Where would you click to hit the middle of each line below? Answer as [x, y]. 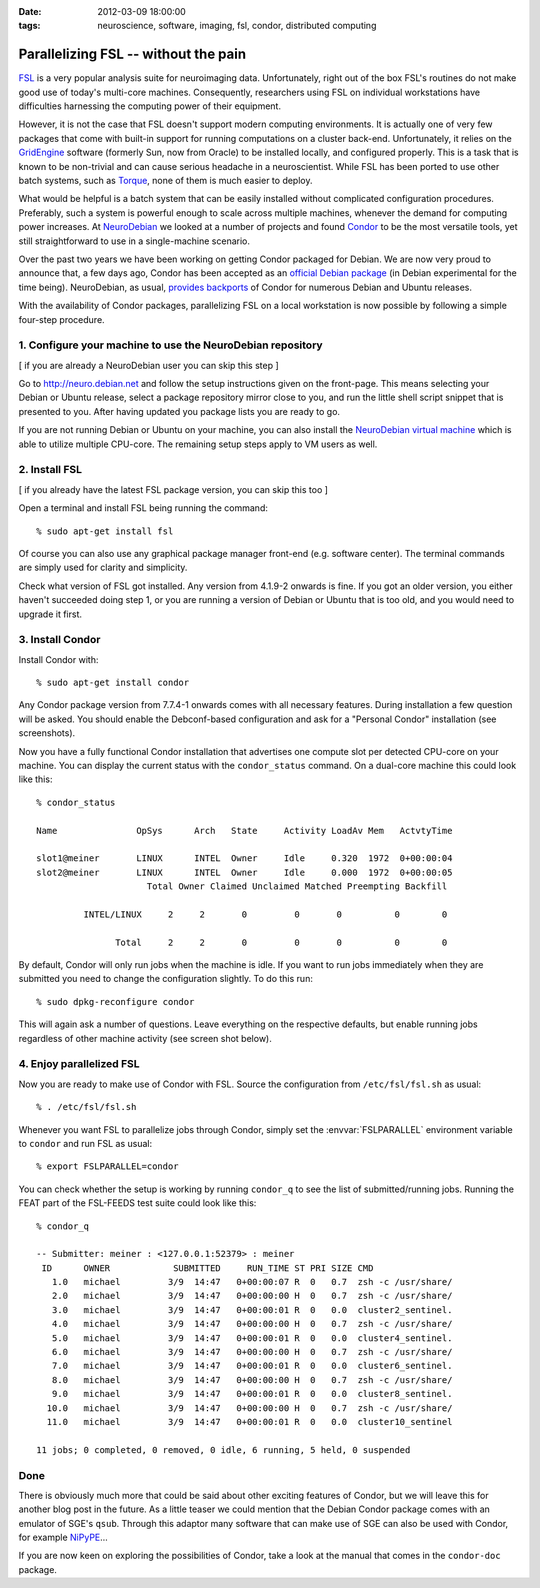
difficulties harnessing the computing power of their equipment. [150, 106]
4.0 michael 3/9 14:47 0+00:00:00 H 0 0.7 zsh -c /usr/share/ [252, 1324]
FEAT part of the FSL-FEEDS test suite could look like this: [137, 1203]
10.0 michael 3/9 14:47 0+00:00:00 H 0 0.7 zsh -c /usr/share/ [249, 1408]
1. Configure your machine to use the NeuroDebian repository [171, 345]
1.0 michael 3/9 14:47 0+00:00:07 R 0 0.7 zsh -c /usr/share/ [252, 1282]
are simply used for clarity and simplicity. [103, 567]
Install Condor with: [58, 659]
